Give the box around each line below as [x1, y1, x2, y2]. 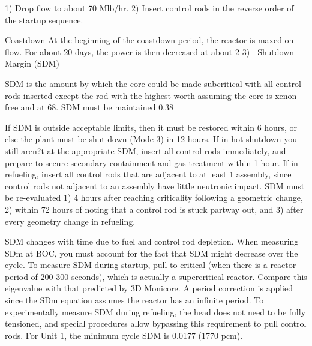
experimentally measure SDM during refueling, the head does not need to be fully [5, 305, 306, 318]
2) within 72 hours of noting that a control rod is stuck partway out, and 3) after [5, 203, 304, 215]
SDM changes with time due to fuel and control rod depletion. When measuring [5, 235, 299, 248]
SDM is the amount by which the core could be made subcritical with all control [5, 77, 301, 89]
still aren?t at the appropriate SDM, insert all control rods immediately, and [5, 144, 286, 157]
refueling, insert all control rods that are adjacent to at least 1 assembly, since [5, 168, 292, 180]
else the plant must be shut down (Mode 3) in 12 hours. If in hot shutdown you [5, 133, 297, 145]
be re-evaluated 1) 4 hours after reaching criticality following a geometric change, [5, 191, 303, 204]
